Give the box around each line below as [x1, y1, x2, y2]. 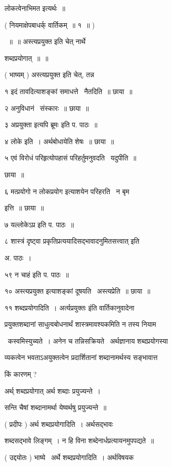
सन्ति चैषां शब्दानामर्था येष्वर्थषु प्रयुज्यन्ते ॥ [4, 402, 107, 413]
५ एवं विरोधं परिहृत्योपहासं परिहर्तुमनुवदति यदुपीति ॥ [4, 153, 136, 163]
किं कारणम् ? [4, 369, 37, 379]
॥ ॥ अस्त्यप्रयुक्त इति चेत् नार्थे [7, 36, 86, 47]
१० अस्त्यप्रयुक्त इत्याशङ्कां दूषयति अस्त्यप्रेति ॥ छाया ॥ [4, 286, 151, 296]
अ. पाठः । [4, 252, 32, 262]
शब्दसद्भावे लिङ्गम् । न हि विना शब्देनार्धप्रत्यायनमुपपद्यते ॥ [4, 435, 154, 446]
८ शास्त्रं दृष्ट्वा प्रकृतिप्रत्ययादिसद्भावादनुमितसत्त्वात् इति [4, 236, 140, 246]
